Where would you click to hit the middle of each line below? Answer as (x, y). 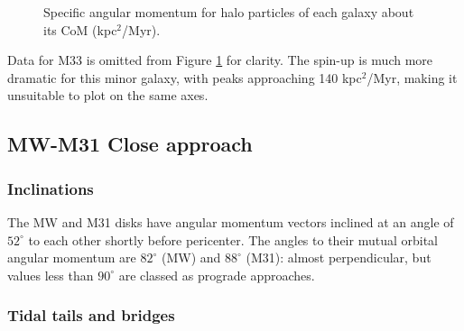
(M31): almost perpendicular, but (339, 257)
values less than (51, 275)
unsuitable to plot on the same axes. (108, 95)
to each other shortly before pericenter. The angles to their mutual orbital (233, 239)
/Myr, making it (412, 77)
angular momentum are (72, 257)
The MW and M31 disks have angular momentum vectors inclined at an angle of (231, 221)
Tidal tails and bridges (91, 315)
